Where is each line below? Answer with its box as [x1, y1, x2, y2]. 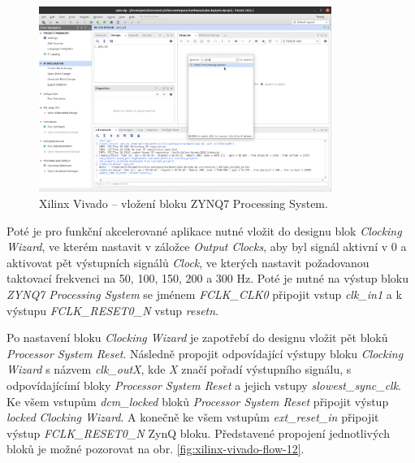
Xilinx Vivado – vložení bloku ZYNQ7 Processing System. [39, 195, 328, 211]
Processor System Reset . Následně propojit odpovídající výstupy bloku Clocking [6, 344, 404, 361]
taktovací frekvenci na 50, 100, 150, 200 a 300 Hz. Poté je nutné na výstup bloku [6, 270, 409, 287]
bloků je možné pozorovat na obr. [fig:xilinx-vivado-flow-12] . [6, 440, 305, 457]
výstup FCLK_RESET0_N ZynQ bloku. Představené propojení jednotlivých [6, 424, 390, 441]
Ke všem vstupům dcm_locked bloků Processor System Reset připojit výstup [6, 392, 389, 409]
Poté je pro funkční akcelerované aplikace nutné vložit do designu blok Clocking [6, 222, 402, 239]
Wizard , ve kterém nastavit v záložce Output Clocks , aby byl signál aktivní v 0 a [6, 238, 407, 255]
